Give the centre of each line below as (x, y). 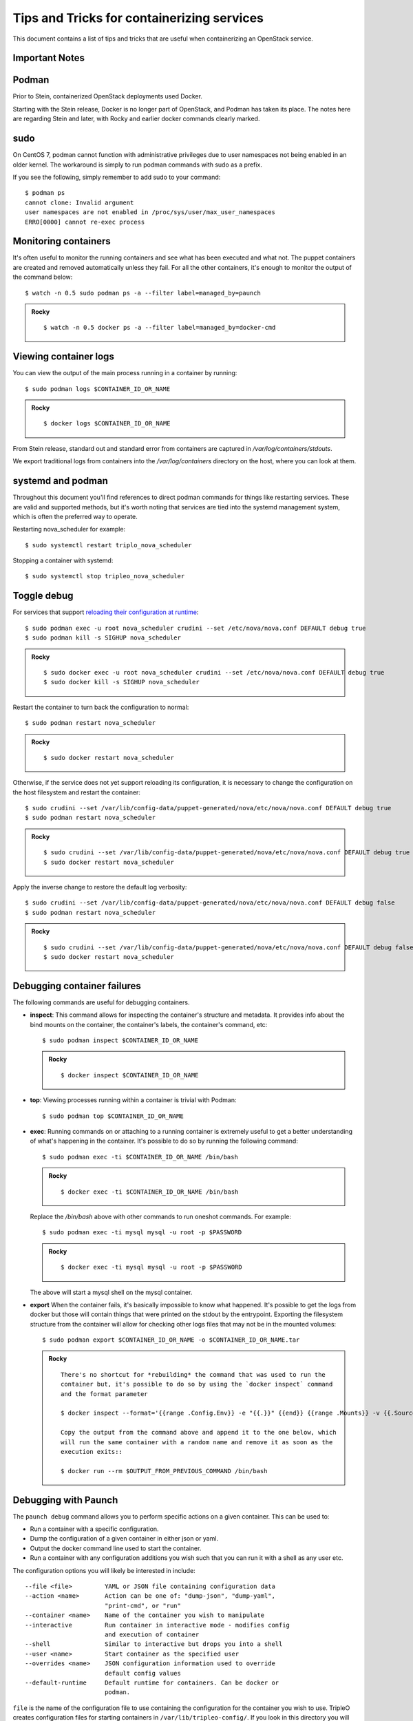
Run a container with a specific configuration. (94, 1529)
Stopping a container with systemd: (63, 560)
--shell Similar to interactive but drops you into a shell (154, 1644)
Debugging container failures (77, 985)
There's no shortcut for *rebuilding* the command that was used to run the (193, 1374)
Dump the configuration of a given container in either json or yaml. (124, 1539)
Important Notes (49, 58)
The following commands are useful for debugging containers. (101, 1002)
